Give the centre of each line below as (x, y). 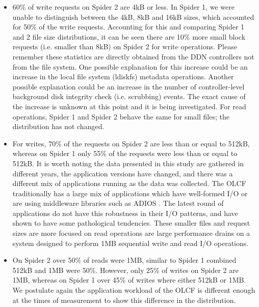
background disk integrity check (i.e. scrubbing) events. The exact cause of (129, 96)
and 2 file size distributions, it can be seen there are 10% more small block (129, 36)
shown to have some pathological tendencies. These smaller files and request (131, 223)
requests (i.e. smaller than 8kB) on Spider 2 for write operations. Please (125, 47)
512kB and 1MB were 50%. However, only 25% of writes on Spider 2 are (125, 270)
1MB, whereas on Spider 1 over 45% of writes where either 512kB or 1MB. (129, 280)
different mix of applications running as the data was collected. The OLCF (129, 183)
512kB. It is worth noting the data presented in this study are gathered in (128, 163)
